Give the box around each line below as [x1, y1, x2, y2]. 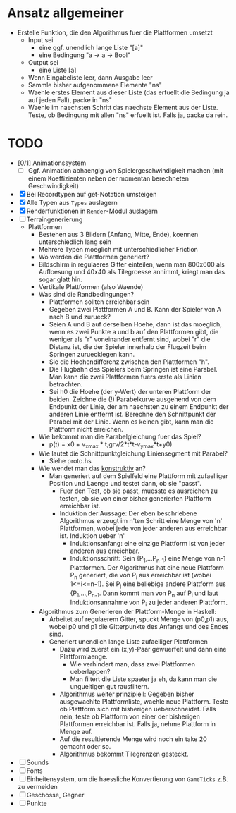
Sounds [26, 758, 49, 766]
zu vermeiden [17, 782, 58, 790]
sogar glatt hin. [38, 275, 82, 283]
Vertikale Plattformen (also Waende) [38, 282, 144, 291]
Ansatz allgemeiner [7, 5, 125, 21]
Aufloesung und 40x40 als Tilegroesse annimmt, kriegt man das [38, 267, 225, 276]
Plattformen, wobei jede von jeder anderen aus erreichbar [59, 524, 228, 532]
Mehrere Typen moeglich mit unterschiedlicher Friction [38, 245, 199, 253]
